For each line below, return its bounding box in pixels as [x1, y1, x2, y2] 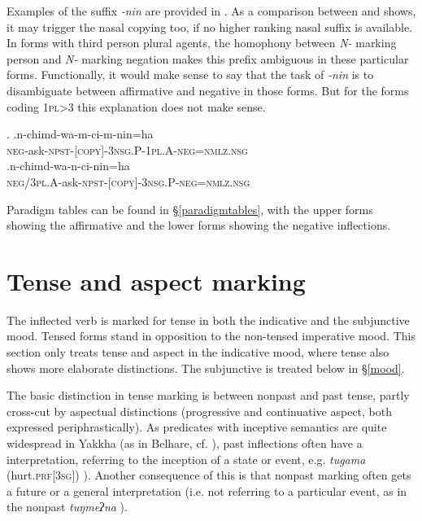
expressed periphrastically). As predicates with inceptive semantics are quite [7, 418, 387, 436]
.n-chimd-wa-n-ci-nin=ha [7, 157, 130, 174]
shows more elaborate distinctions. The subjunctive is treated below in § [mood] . [7, 359, 405, 376]
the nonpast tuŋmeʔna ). [7, 498, 128, 515]
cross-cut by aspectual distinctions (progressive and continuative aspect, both [7, 402, 393, 419]
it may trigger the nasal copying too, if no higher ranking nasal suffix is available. [7, 18, 413, 35]
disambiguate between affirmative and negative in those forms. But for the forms [7, 81, 409, 99]
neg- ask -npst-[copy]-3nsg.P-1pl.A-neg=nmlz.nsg [7, 141, 248, 158]
